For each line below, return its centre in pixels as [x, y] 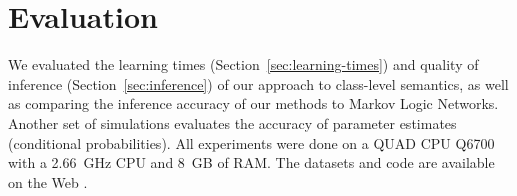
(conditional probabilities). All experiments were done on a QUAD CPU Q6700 [251, 142]
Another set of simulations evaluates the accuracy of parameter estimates [232, 122]
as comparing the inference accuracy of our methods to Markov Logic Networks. [253, 103]
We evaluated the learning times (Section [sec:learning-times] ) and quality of [243, 64]
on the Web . [48, 181]
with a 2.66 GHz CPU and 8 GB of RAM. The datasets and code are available [251, 162]
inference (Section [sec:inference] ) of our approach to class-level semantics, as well [258, 83]
